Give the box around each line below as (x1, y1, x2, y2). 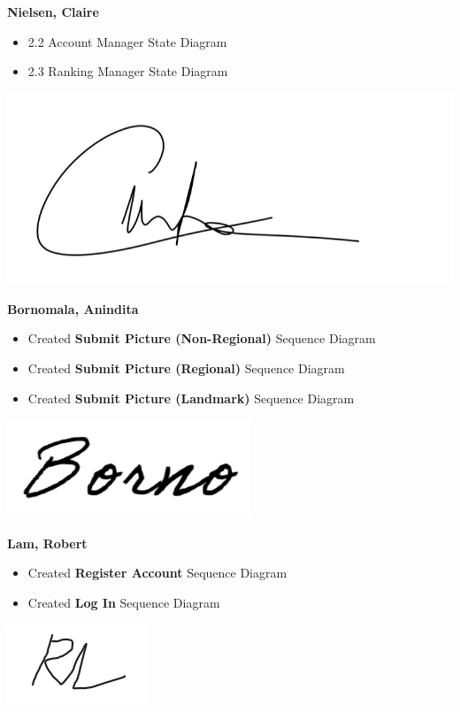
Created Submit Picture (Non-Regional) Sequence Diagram (27, 329, 376, 348)
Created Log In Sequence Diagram (27, 593, 220, 611)
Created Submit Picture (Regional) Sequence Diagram (27, 359, 345, 378)
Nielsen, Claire (7, 3, 99, 20)
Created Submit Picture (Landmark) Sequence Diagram (27, 388, 355, 407)
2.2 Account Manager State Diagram (27, 32, 227, 50)
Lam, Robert (7, 533, 88, 552)
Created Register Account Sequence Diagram (27, 563, 287, 582)
